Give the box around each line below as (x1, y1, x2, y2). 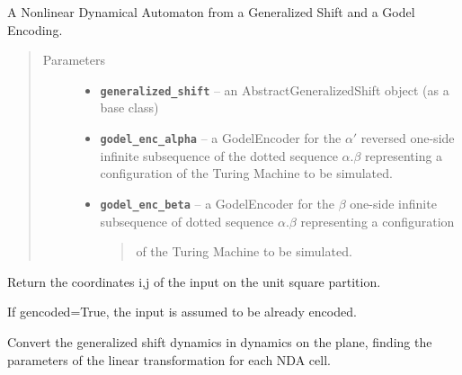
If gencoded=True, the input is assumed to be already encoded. (7, 302, 357, 321)
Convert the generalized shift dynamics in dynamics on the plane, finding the (7, 332, 432, 351)
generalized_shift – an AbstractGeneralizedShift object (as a (100, 80, 449, 99)
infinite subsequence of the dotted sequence (100, 146, 338, 165)
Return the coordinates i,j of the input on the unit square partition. (7, 272, 381, 290)
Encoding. (7, 20, 63, 39)
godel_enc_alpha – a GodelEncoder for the (100, 129, 342, 147)
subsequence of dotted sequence (100, 211, 274, 230)
